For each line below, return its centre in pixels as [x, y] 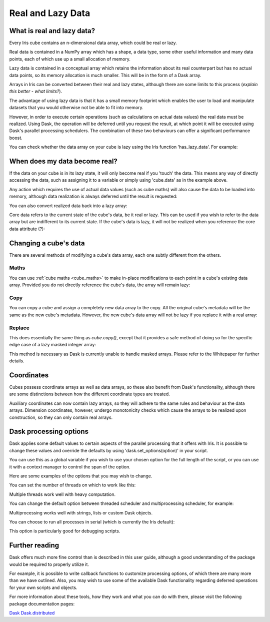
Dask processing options [49, 432]
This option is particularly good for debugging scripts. [65, 531]
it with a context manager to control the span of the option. [70, 467]
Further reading [34, 545]
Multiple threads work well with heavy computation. [62, 494]
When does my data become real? [63, 161]
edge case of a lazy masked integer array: [52, 345]
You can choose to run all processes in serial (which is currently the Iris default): [92, 522]
